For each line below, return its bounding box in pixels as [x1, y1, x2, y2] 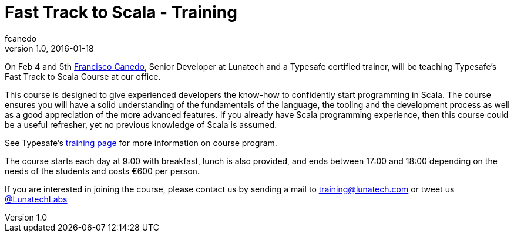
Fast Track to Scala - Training [5, 2, 237, 22]
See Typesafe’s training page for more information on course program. [5, 137, 277, 148]
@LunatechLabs [5, 194, 68, 204]
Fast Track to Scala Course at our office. [5, 71, 161, 82]
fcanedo [5, 33, 37, 43]
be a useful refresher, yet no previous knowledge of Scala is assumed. [5, 119, 277, 130]
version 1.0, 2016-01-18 [5, 43, 94, 53]
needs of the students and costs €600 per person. [5, 165, 200, 176]
